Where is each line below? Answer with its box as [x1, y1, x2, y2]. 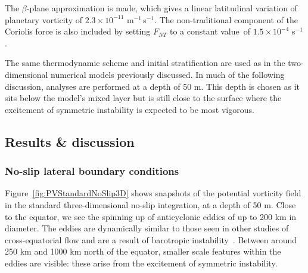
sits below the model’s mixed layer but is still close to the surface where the [5, 92, 282, 104]
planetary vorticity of [5, 13, 82, 26]
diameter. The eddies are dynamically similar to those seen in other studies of [5, 222, 289, 234]
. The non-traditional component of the [154, 13, 298, 26]
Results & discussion [5, 132, 135, 150]
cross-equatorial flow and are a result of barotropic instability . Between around [5, 233, 297, 246]
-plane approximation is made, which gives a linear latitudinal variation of [26, 2, 297, 14]
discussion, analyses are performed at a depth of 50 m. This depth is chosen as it [5, 80, 300, 92]
